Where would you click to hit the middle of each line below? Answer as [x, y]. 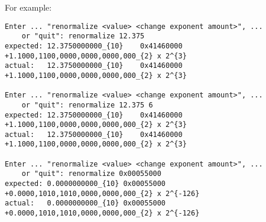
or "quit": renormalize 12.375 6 [87, 105]
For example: [28, 7]
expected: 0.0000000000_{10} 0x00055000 [85, 184]
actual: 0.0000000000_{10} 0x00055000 [85, 203]
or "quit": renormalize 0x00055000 [91, 174]
